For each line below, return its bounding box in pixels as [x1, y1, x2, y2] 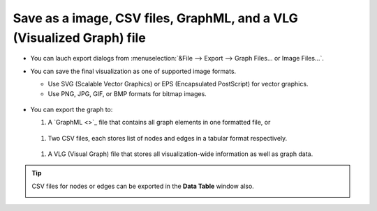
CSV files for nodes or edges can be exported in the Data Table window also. [31, 182, 254, 190]
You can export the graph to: [30, 105, 113, 114]
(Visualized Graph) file [13, 30, 146, 45]
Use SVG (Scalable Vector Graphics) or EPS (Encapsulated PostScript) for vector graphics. [47, 80, 309, 88]
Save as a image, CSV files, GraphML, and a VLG [13, 10, 298, 26]
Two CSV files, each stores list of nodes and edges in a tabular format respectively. [47, 134, 288, 142]
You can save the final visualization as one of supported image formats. [30, 67, 237, 75]
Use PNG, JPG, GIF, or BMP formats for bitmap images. [47, 89, 207, 97]
